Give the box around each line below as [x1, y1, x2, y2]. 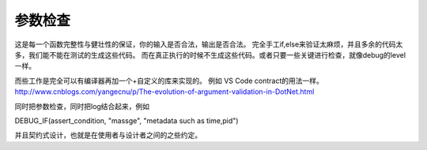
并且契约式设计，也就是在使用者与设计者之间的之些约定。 [14, 130, 202, 140]
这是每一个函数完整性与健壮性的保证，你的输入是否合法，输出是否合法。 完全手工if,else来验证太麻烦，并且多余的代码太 [14, 39, 403, 49]
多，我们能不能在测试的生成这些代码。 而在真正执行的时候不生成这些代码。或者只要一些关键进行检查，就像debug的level [14, 50, 406, 59]
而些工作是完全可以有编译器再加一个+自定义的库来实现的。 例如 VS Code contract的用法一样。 [14, 76, 323, 85]
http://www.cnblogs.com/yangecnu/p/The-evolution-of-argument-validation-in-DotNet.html [14, 87, 315, 96]
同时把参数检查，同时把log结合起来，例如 [14, 101, 150, 111]
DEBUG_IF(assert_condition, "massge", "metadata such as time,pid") [14, 115, 239, 126]
